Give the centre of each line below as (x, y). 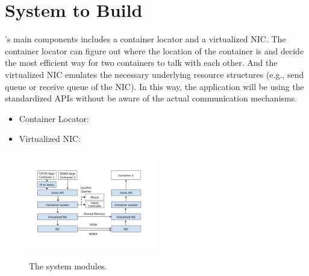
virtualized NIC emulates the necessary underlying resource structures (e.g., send (154, 74)
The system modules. (68, 266)
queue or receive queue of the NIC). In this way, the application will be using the (154, 86)
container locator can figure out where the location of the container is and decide (154, 50)
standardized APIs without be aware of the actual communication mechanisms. (151, 98)
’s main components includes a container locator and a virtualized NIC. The (145, 39)
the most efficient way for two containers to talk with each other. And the (141, 63)
